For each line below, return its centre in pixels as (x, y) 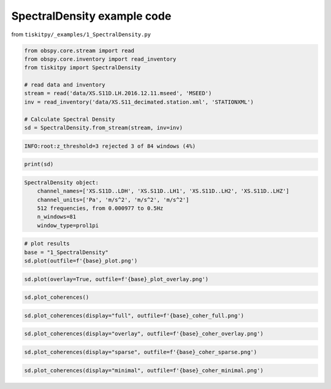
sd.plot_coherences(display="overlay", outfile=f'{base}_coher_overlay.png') (144, 334)
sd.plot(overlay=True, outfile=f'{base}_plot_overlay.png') (116, 279)
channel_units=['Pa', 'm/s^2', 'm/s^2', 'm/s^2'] (113, 200)
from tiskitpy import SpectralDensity (82, 68)
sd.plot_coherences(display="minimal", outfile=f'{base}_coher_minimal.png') (144, 370)
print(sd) (39, 164)
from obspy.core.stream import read (79, 50)
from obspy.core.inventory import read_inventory (100, 59)
